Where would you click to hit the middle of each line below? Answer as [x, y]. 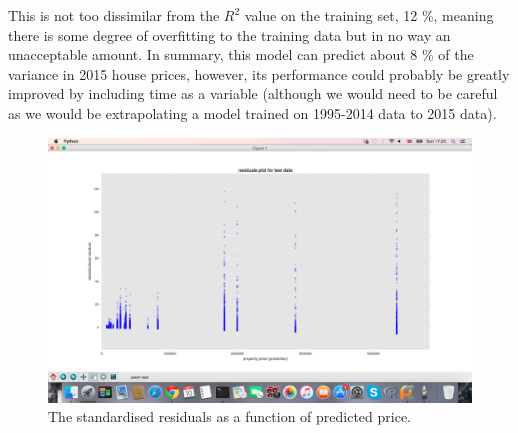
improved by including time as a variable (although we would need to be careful [253, 93]
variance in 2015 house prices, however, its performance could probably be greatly [259, 73]
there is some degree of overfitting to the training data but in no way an [229, 34]
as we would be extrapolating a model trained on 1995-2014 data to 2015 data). [252, 112]
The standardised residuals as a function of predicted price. [230, 416]
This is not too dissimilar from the [114, 15]
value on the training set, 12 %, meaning [369, 15]
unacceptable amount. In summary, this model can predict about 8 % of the [241, 54]
